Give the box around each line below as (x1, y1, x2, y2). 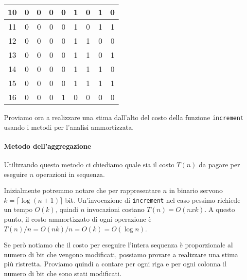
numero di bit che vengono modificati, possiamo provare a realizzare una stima (4, 249, 238, 259)
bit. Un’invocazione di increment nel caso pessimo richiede (65, 194, 241, 205)
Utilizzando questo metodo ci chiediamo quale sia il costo (4, 159, 175, 170)
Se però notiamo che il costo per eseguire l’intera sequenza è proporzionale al (4, 240, 233, 250)
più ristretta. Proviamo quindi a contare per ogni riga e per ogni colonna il (4, 259, 227, 269)
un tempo (4, 204, 33, 214)
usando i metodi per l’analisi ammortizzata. (4, 122, 134, 132)
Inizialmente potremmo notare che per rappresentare (4, 185, 161, 195)
